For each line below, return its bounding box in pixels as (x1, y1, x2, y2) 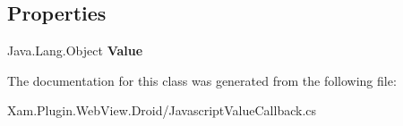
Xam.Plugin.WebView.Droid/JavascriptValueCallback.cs (7, 101, 317, 120)
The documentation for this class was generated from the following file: (7, 71, 397, 89)
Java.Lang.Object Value (7, 41, 143, 60)
